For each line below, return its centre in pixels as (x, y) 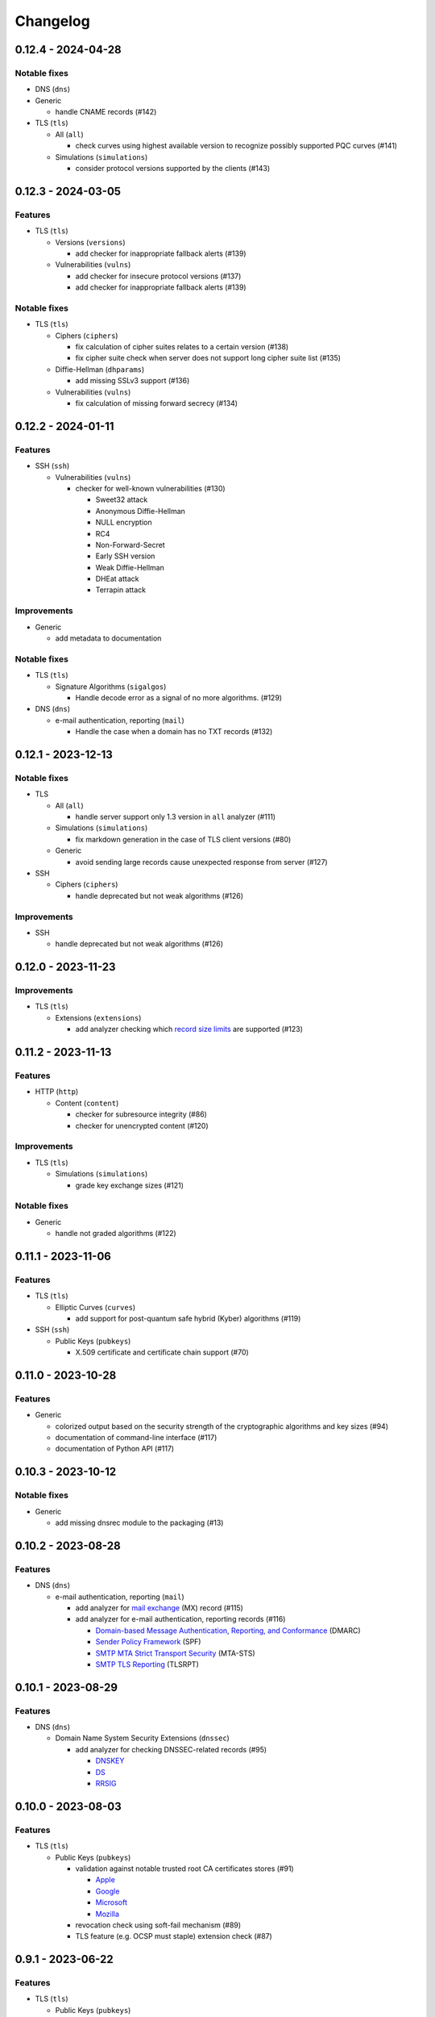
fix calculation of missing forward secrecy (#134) (156, 403)
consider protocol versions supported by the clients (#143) (173, 169)
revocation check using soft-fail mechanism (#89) (158, 1925)
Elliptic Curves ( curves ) (95, 1307)
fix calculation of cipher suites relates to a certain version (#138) (182, 347)
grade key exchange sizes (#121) (130, 1185)
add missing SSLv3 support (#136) (133, 381)
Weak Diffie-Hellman (130, 567)
